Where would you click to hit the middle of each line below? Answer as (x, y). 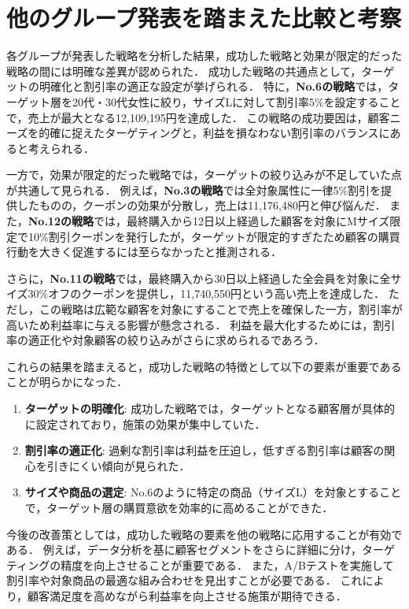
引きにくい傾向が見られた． (118, 465)
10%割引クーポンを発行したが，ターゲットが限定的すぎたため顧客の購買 (214, 236)
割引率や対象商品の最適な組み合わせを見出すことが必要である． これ (184, 580)
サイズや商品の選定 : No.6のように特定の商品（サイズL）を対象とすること (213, 492)
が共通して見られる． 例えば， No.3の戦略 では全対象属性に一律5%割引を (194, 189)
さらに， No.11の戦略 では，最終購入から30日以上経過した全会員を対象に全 (199, 278)
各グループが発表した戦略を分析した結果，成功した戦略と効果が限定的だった (204, 56)
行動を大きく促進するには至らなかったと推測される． (144, 252)
